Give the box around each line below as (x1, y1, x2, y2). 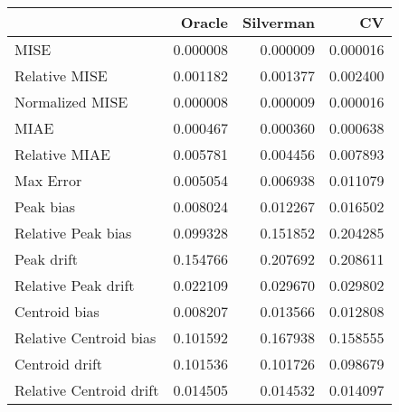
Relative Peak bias (14, 222, 132, 243)
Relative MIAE (14, 144, 110, 164)
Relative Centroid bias (14, 327, 157, 348)
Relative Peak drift (14, 275, 135, 295)
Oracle (180, 12, 228, 33)
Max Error (14, 170, 82, 191)
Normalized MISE (14, 91, 128, 112)
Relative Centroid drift (14, 379, 159, 400)
